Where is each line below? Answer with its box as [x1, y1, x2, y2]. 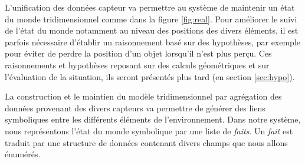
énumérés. [5, 148, 41, 160]
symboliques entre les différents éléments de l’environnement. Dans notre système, [5, 113, 301, 125]
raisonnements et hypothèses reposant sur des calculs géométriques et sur [5, 58, 270, 71]
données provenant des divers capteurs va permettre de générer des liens [5, 101, 265, 114]
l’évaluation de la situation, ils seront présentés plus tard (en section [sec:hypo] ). [5, 70, 295, 82]
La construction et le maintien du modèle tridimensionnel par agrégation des [5, 90, 282, 103]
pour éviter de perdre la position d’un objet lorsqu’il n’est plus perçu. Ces [5, 47, 272, 59]
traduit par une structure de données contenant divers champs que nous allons [5, 136, 288, 148]
